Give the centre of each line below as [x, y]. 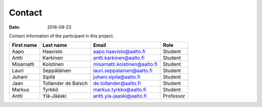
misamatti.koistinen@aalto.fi [125, 64]
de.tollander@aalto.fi [117, 83]
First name [25, 45]
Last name [55, 45]
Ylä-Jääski [54, 96]
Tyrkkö [50, 90]
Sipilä [49, 77]
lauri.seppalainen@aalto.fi [123, 71]
